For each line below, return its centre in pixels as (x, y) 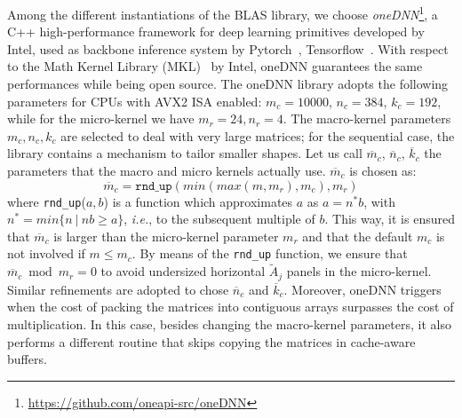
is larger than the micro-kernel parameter (166, 236)
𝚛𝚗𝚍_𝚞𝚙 (154, 186)
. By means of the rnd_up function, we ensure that (270, 253)
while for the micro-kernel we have (101, 118)
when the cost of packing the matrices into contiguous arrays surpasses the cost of (231, 307)
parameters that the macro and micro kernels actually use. (167, 170)
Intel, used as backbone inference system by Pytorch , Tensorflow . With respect (228, 48)
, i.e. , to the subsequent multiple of (219, 219)
